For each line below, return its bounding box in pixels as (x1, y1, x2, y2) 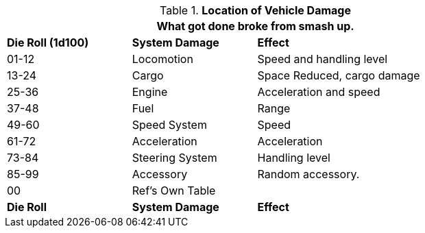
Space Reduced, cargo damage (257, 69, 420, 82)
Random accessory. (257, 167, 360, 181)
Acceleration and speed (257, 85, 380, 99)
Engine (132, 85, 168, 99)
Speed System (132, 118, 207, 132)
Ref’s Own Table (132, 184, 216, 197)
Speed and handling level (257, 52, 388, 66)
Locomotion (132, 52, 193, 66)
